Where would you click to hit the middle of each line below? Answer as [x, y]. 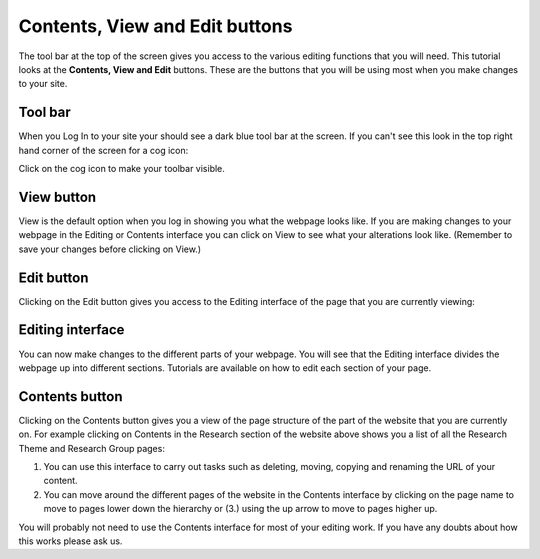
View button [57, 196]
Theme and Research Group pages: [91, 448]
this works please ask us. [70, 541]
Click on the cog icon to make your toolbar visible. [121, 169]
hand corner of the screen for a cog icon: [103, 150]
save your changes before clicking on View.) [110, 249]
